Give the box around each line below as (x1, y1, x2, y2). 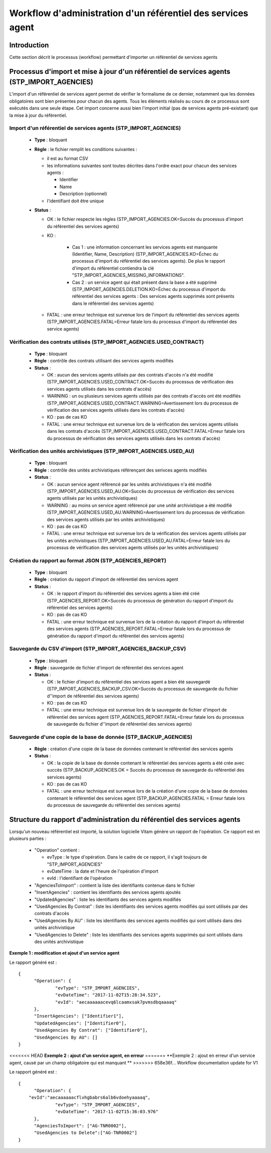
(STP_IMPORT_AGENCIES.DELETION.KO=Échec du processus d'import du (72, 286, 226, 292)
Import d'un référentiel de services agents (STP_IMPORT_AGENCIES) (9, 125, 181, 132)
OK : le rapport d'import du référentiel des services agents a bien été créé (47, 590, 200, 596)
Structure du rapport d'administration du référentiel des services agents (9, 815, 241, 824)
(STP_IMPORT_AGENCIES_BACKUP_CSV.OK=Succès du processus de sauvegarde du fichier (47, 686, 238, 692)
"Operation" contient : (34, 847, 80, 853)
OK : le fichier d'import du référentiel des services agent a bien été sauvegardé (47, 678, 210, 684)
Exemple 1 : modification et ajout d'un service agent (9, 950, 120, 956)
